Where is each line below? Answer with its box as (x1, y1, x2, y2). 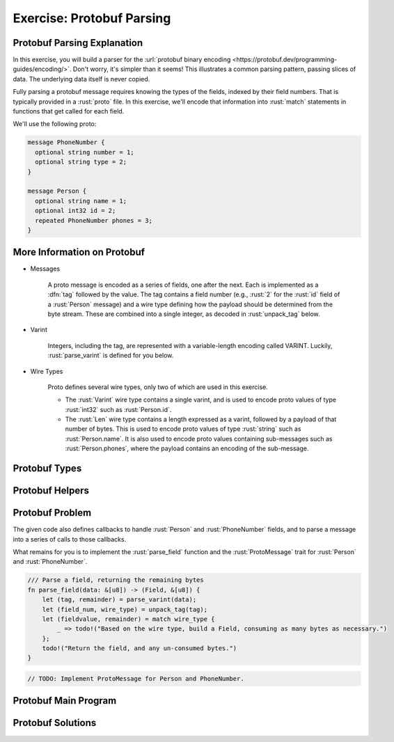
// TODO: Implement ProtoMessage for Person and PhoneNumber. (27, 675, 244, 683)
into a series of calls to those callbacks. (13, 535, 127, 543)
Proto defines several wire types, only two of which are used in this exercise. (47, 383, 268, 391)
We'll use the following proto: (13, 120, 97, 128)
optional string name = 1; (35, 197, 127, 205)
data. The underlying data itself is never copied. (13, 74, 150, 83)
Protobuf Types (13, 463, 82, 475)
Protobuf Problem (13, 507, 92, 519)
